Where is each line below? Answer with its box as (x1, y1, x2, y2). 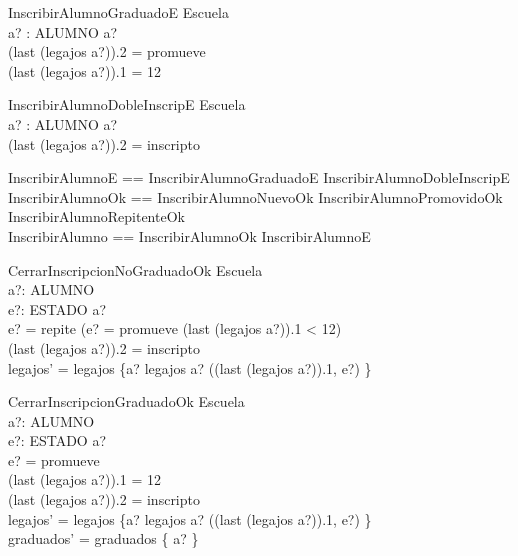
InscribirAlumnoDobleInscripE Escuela (8, 94, 246, 115)
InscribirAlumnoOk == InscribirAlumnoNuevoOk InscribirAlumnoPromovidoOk (8, 186, 503, 207)
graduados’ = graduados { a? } (8, 528, 199, 549)
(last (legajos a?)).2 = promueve (8, 41, 206, 62)
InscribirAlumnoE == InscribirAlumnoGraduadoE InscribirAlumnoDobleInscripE (8, 167, 510, 188)
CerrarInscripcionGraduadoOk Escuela (8, 391, 245, 412)
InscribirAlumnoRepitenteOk (8, 206, 185, 227)
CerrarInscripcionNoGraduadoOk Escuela (8, 259, 263, 280)
